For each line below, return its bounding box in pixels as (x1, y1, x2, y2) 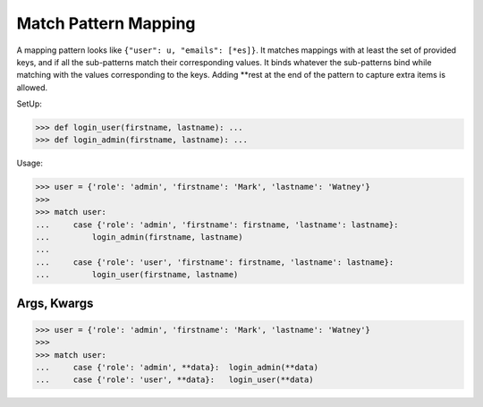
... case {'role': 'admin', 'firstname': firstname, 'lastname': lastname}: (35, 219, 399, 230)
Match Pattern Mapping (16, 13, 196, 33)
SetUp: (16, 98, 42, 109)
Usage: (16, 157, 44, 169)
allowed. (16, 81, 48, 93)
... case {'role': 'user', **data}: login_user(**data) (35, 375, 314, 385)
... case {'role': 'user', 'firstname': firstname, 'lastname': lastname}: (35, 257, 394, 267)
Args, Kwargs (16, 295, 94, 310)
